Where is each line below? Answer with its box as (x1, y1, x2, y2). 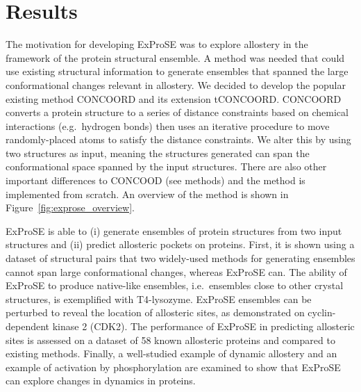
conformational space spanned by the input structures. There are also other (6, 159, 327, 174)
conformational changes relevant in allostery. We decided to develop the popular (6, 77, 346, 92)
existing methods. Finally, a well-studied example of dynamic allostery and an (6, 346, 337, 361)
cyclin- (308, 305, 336, 320)
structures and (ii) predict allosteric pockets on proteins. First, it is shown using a (6, 237, 355, 252)
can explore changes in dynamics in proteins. (6, 373, 196, 388)
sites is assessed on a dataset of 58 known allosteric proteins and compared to (6, 332, 335, 347)
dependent (6, 319, 50, 333)
